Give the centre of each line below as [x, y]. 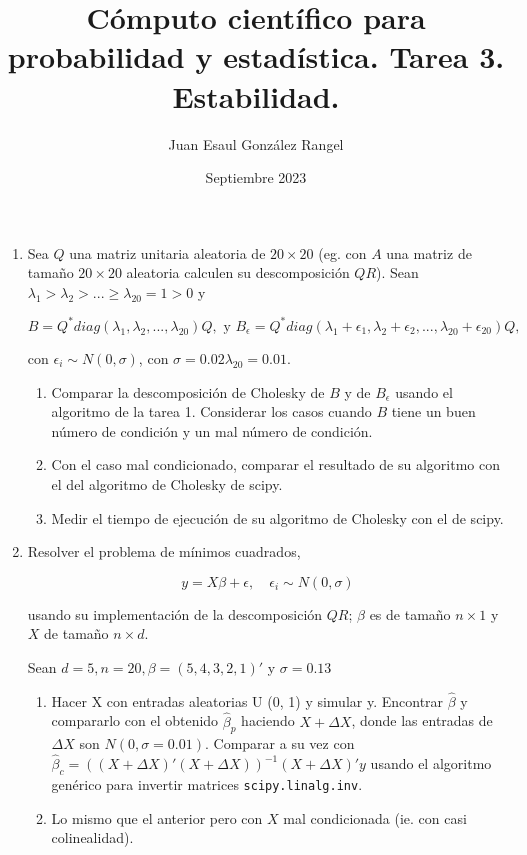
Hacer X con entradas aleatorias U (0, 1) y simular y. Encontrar [247, 700]
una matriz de [429, 252]
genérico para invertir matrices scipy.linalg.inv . [207, 783]
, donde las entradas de [422, 720]
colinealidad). [92, 837]
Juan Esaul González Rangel [256, 143]
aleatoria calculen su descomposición [238, 272]
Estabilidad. [256, 95]
